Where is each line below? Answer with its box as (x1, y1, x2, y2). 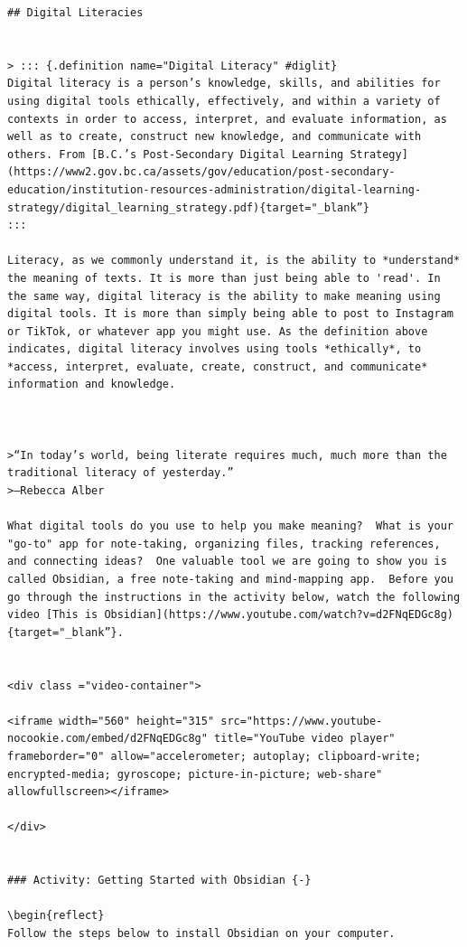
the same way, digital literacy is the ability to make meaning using (7, 289, 441, 303)
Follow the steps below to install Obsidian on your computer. (7, 926, 396, 940)
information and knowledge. (7, 378, 176, 391)
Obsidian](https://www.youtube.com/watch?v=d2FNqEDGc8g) (104, 608, 453, 622)
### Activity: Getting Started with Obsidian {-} (7, 874, 312, 887)
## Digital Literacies (7, 6, 144, 19)
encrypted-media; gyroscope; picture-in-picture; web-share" (7, 767, 383, 781)
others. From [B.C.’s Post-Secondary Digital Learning (7, 147, 344, 161)
